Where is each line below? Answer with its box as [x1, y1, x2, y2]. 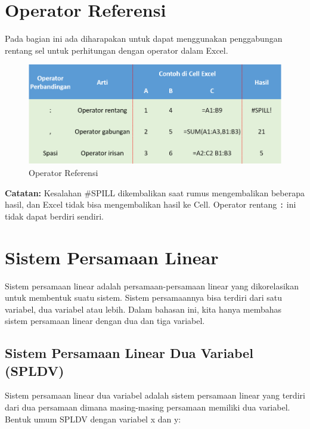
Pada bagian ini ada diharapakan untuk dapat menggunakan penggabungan [5, 32, 283, 45]
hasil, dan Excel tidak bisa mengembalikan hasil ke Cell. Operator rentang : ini [5, 198, 296, 211]
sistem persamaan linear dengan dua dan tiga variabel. [5, 314, 205, 327]
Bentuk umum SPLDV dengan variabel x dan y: [5, 412, 181, 425]
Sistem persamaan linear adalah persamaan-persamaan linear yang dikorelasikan [5, 279, 299, 292]
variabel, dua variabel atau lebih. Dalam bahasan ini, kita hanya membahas [5, 303, 282, 315]
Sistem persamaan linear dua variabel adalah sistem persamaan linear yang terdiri [5, 389, 305, 402]
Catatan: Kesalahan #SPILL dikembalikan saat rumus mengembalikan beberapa [5, 186, 305, 199]
